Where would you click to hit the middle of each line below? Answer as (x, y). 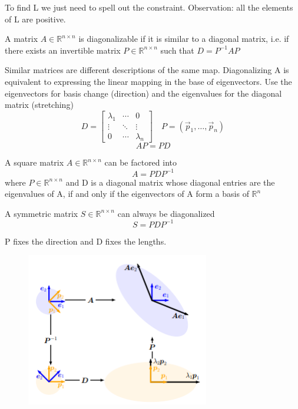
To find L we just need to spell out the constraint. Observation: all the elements (149, 7)
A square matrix (34, 162)
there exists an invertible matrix (63, 50)
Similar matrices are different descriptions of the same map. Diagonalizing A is (147, 70)
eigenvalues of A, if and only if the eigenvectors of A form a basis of (127, 194)
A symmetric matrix (42, 213)
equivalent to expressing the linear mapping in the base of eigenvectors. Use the (148, 81)
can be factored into (141, 162)
